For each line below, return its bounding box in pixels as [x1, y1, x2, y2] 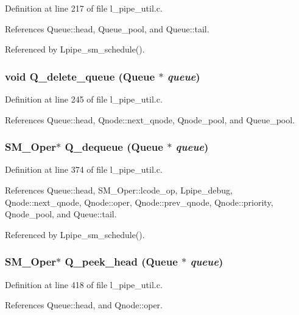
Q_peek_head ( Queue [65, 254, 178, 269]
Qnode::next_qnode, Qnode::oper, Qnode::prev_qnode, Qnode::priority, [5, 195, 273, 208]
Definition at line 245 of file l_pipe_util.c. [5, 93, 163, 105]
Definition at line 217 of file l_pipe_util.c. [5, 2, 163, 14]
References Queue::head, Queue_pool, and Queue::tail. [5, 22, 209, 35]
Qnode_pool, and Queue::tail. [5, 208, 117, 220]
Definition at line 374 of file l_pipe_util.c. [5, 163, 163, 176]
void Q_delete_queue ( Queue [5, 68, 155, 84]
